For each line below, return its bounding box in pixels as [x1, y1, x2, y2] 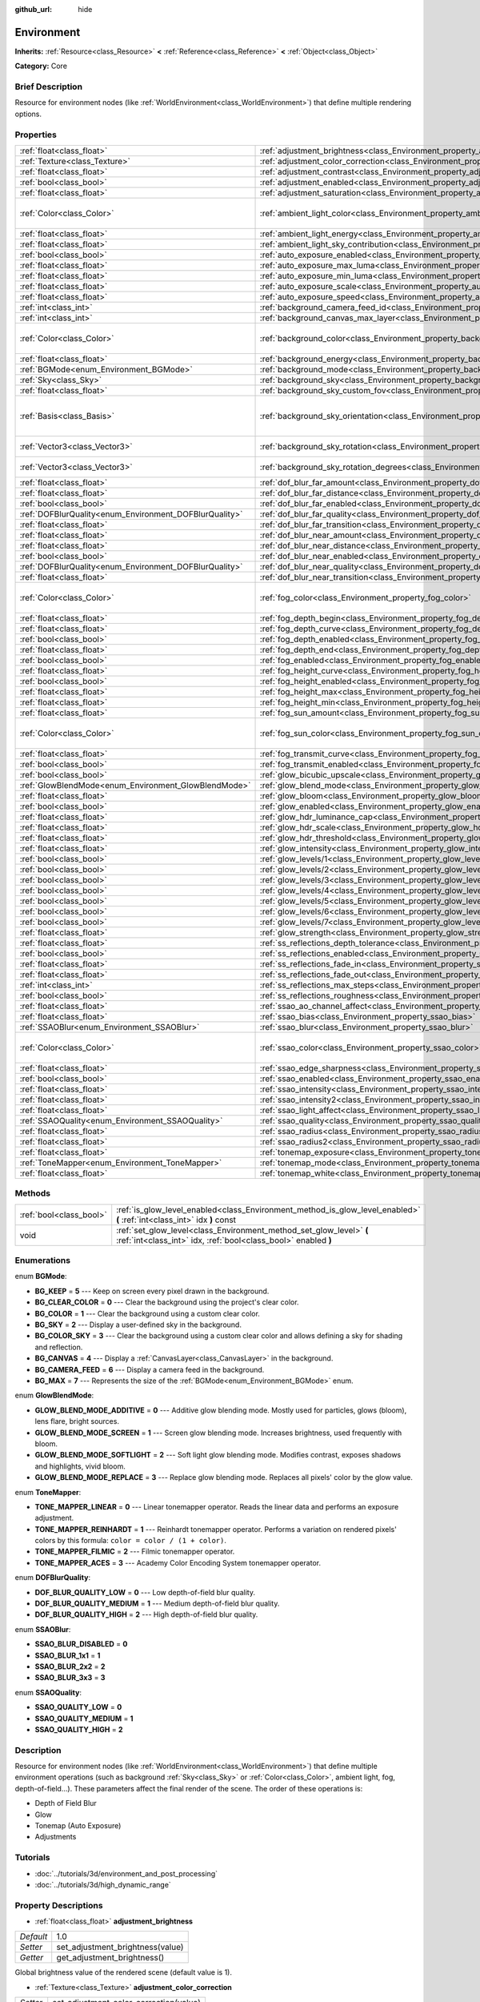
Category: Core [14, 61, 68, 71]
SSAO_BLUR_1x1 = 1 [34, 1650, 101, 1660]
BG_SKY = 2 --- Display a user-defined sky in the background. [34, 1320, 242, 1329]
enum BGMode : [14, 1272, 67, 1281]
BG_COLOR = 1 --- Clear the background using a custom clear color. [34, 1309, 260, 1318]
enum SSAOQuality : [14, 1687, 82, 1697]
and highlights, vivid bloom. [34, 1461, 126, 1471]
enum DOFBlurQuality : [14, 1573, 91, 1582]
